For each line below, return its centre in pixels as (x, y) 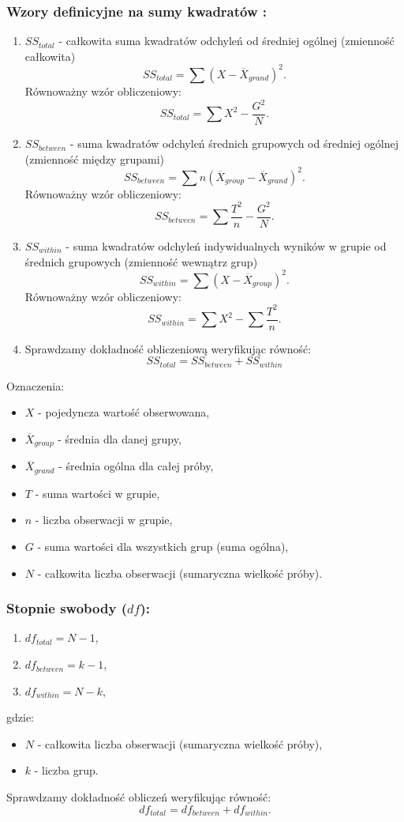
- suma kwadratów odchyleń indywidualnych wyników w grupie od (226, 245)
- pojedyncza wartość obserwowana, (124, 412)
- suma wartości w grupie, (97, 493)
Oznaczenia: (36, 385)
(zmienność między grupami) (95, 158)
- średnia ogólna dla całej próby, (136, 466)
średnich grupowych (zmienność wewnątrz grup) (141, 261)
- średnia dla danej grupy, (120, 438)
